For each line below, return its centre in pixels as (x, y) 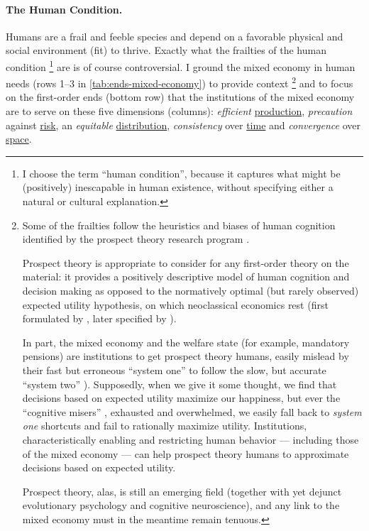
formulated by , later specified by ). (99, 318)
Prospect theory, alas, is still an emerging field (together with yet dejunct (182, 491)
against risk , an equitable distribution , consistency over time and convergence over (183, 125)
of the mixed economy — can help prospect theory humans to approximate (186, 453)
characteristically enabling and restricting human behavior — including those (191, 439)
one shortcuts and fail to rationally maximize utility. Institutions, (165, 426)
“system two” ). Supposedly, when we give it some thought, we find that (180, 384)
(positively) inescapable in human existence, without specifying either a (178, 187)
